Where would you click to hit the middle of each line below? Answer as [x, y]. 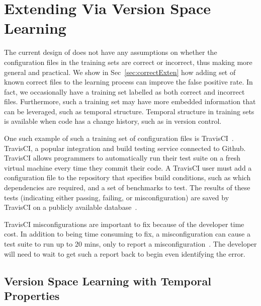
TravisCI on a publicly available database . [71, 207]
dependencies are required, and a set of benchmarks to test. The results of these [127, 187]
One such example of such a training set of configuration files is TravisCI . [119, 138]
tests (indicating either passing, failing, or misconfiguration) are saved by [117, 197]
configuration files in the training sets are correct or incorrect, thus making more [128, 62]
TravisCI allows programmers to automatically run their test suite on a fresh [122, 158]
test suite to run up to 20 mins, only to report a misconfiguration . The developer [130, 244]
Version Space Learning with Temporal [108, 281]
